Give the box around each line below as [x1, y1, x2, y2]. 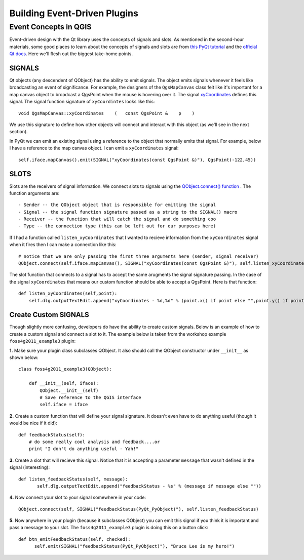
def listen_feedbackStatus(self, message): [18, 476, 128, 482]
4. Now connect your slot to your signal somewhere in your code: [9, 494, 146, 501]
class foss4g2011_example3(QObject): [18, 366, 112, 372]
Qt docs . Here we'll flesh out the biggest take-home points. [9, 51, 133, 57]
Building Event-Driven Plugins [9, 8, 139, 19]
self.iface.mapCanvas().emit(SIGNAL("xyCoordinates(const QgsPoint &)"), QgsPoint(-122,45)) [18, 157, 256, 163]
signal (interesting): [9, 464, 50, 470]
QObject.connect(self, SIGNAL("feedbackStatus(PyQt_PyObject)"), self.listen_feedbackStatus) [18, 506, 259, 512]
